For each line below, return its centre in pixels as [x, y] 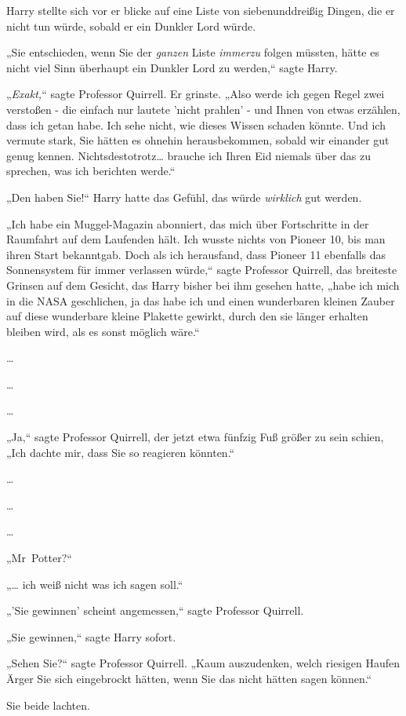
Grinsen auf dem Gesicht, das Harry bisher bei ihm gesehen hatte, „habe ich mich [203, 285]
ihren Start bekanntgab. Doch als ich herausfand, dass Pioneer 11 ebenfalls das [196, 254]
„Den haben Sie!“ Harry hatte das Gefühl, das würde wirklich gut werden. [184, 197]
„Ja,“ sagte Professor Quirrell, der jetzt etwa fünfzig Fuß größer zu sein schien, [195, 437]
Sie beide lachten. [48, 705]
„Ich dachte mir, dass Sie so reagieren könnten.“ [121, 452]
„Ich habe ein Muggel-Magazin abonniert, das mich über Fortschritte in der [188, 223]
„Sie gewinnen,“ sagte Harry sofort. [91, 636]
